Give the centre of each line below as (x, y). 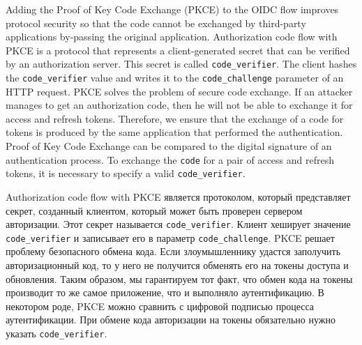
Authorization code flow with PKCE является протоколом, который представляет (178, 196)
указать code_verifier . (56, 333)
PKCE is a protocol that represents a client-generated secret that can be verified (178, 50)
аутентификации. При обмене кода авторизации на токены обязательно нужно (171, 320)
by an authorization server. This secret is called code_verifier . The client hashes (181, 64)
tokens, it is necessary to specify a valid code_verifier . (126, 173)
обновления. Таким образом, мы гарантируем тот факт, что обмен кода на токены (179, 278)
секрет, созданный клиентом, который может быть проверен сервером (154, 210)
